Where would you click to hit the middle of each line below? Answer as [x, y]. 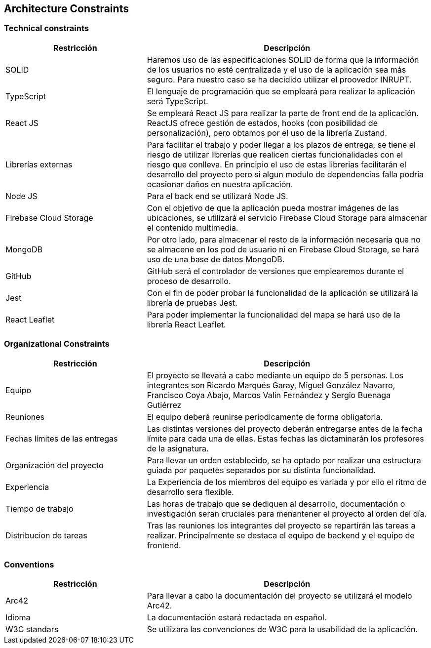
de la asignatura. [178, 448]
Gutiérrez [164, 405]
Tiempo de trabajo [39, 508]
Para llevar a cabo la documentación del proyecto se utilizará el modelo [279, 596]
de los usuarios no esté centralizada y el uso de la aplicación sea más [276, 69]
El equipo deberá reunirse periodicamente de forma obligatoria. [265, 417]
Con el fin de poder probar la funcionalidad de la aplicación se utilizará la [282, 293]
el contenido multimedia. [193, 227]
